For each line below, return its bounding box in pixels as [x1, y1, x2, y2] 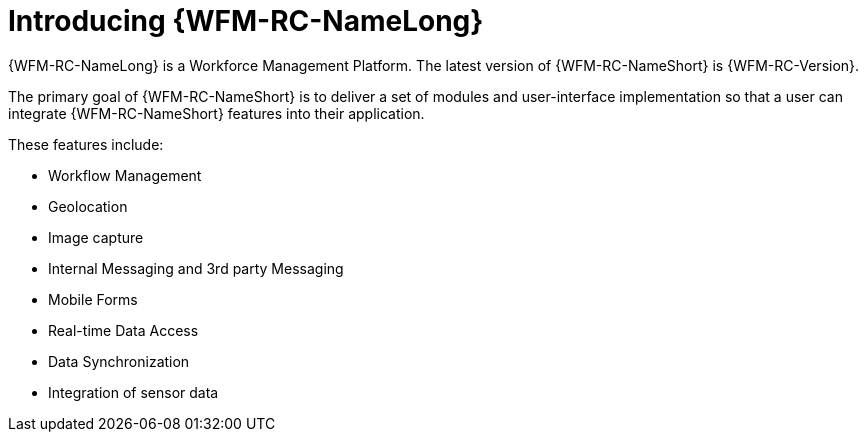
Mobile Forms [48, 290, 138, 308]
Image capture [48, 228, 144, 246]
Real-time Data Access [48, 321, 199, 339]
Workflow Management [48, 166, 202, 184]
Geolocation [48, 197, 128, 215]
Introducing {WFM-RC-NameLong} [8, 4, 484, 38]
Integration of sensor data [48, 383, 219, 401]
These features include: [8, 135, 164, 153]
